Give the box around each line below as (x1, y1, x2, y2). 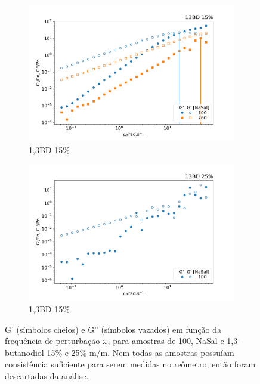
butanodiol (5, 346, 44, 358)
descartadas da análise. (5, 369, 89, 382)
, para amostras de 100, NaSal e (107, 335, 224, 347)
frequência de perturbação (5, 335, 100, 347)
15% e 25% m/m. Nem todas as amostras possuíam (47, 346, 234, 358)
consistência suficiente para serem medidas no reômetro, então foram (5, 358, 256, 370)
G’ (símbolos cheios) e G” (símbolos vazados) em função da (5, 323, 222, 335)
